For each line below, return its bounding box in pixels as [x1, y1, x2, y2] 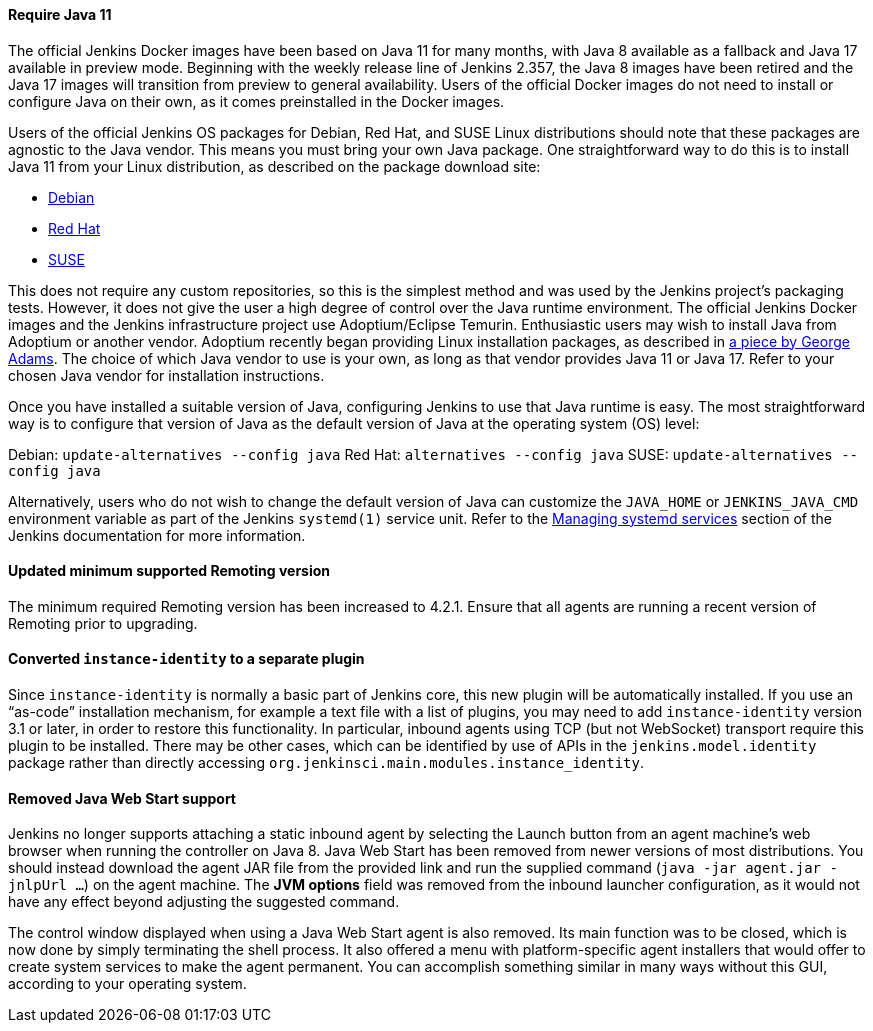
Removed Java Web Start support [8, 789, 236, 807]
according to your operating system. [8, 975, 247, 993]
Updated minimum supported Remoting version [8, 562, 331, 580]
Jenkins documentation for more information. [8, 526, 306, 544]
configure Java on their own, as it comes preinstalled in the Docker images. [8, 92, 505, 110]
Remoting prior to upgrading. [8, 614, 198, 632]
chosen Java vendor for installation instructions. [8, 366, 325, 384]
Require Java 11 [8, 6, 112, 23]
